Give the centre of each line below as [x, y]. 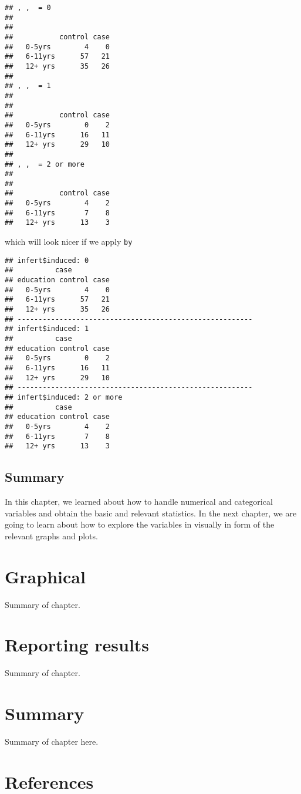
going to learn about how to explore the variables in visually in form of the [140, 524]
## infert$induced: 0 [47, 260]
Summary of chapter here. [52, 741]
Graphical [45, 576]
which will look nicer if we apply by [69, 241]
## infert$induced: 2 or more [64, 397]
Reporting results [77, 645]
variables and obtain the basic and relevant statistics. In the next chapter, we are [151, 513]
